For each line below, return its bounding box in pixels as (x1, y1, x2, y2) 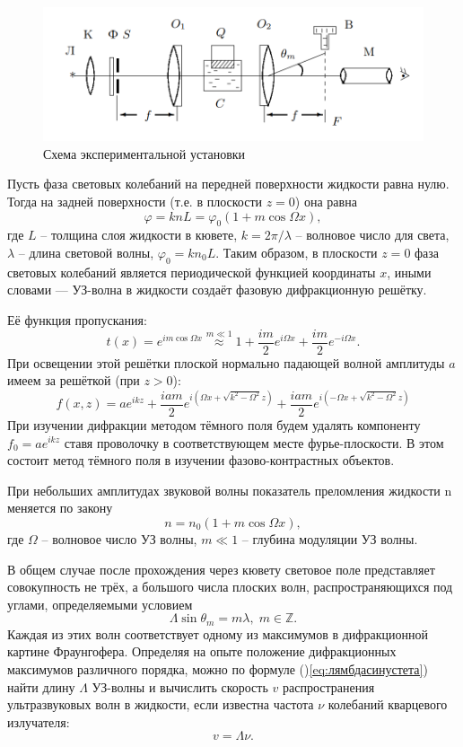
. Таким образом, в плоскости (215, 243, 378, 262)
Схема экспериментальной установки (43, 144, 246, 163)
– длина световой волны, (18, 243, 154, 262)
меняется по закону (7, 498, 113, 517)
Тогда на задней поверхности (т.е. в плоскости (7, 192, 263, 211)
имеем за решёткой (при (7, 371, 140, 390)
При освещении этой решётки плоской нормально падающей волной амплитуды (7, 353, 445, 372)
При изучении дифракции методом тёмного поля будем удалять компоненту (7, 415, 421, 434)
